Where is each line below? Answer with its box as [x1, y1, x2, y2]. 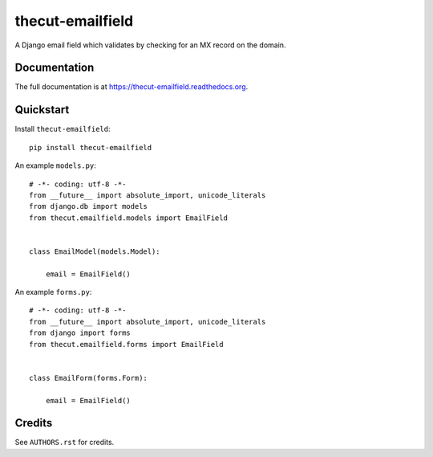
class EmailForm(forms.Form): [29, 373, 148, 382]
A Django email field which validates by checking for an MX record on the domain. [14, 40, 286, 50]
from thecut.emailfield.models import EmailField [29, 213, 229, 222]
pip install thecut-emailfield [29, 143, 152, 152]
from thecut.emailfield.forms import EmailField [29, 340, 224, 349]
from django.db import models [29, 202, 148, 211]
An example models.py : [14, 161, 96, 170]
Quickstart [14, 103, 70, 116]
